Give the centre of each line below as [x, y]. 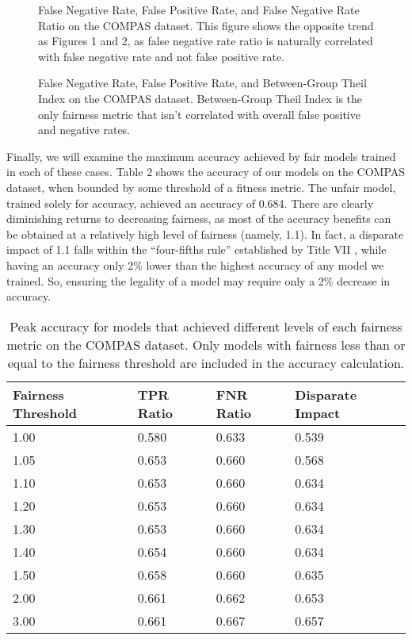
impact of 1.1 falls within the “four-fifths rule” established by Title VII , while [196, 249]
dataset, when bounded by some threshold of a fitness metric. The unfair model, [201, 187]
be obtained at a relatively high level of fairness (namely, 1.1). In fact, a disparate [205, 234]
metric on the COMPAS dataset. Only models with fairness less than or [206, 344]
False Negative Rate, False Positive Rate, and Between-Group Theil [202, 83]
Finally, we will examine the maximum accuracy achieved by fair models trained [201, 156]
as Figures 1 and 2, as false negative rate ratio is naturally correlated [206, 41]
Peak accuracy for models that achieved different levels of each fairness [206, 326]
